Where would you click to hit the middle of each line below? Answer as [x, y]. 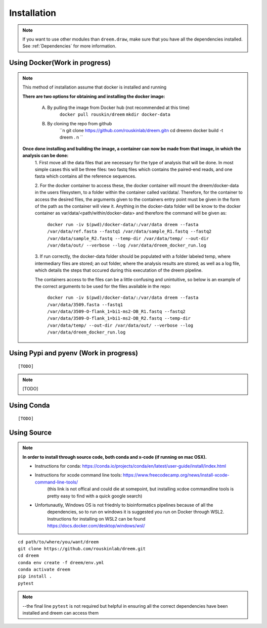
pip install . [35, 576]
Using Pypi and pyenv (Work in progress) [74, 353]
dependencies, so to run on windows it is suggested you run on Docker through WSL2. [136, 512]
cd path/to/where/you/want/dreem [58, 542]
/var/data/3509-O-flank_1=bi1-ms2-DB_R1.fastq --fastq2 [116, 312]
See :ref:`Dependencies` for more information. [69, 46]
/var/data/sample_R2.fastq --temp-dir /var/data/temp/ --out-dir [128, 238]
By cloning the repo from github [80, 123]
